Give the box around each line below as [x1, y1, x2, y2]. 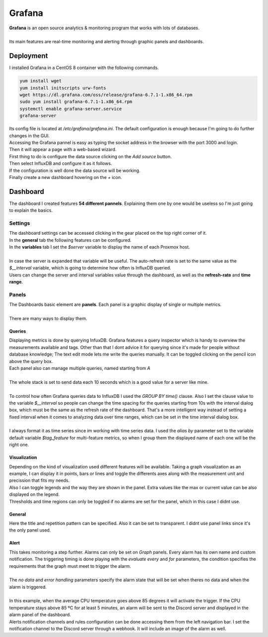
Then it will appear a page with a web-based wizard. [9, 147, 117, 153]
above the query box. [9, 358, 53, 364]
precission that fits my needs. [9, 477, 69, 483]
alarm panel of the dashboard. [9, 612, 71, 618]
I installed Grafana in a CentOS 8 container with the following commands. [9, 65, 159, 71]
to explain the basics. [9, 207, 53, 213]
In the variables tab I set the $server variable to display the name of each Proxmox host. [9, 244, 190, 250]
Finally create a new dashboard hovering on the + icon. [9, 174, 122, 180]
